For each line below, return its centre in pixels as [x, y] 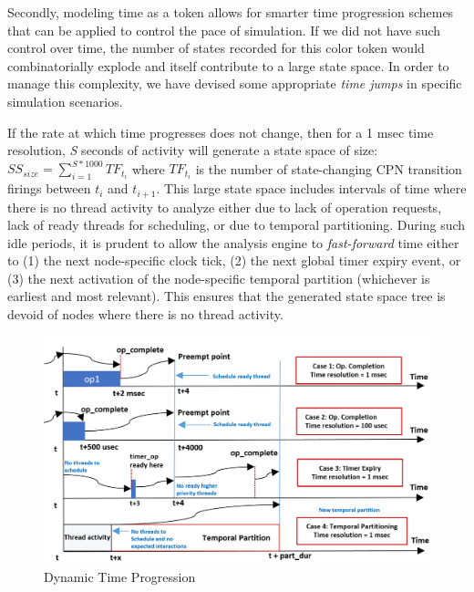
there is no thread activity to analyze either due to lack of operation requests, [225, 207]
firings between [49, 188]
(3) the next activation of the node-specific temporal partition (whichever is [219, 278]
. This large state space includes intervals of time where [311, 188]
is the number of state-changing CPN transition [329, 168]
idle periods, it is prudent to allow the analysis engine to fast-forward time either [233, 242]
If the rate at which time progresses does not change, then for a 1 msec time [221, 132]
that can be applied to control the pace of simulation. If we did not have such [224, 30]
